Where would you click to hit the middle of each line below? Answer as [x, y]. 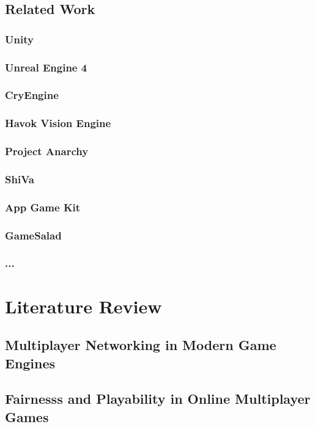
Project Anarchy [47, 151]
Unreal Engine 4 [46, 67]
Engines [30, 363]
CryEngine [32, 95]
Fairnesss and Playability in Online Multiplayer [158, 399]
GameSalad [33, 235]
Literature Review [83, 306]
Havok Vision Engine [58, 123]
